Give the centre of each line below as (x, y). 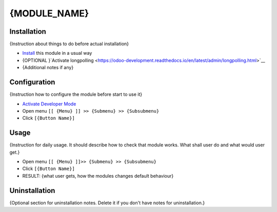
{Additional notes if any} (48, 68)
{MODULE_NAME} (49, 13)
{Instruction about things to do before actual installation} (69, 44)
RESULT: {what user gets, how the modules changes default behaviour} (98, 176)
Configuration (32, 82)
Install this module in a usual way (57, 53)
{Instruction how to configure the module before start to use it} (76, 94)
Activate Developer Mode (49, 104)
